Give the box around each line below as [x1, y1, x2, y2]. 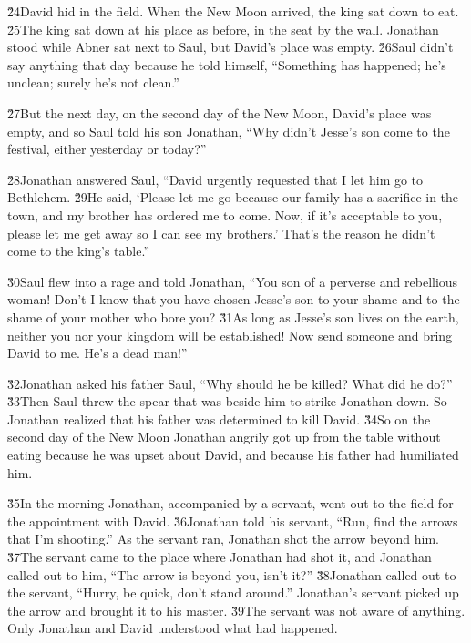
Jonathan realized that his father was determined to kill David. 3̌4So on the [7, 409, 431, 428]
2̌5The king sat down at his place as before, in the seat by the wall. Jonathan [7, 19, 439, 38]
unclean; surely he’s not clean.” [7, 73, 179, 92]
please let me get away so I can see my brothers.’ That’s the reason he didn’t [7, 223, 435, 242]
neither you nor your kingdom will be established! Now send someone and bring [7, 325, 453, 344]
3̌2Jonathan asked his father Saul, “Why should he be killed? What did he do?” [7, 373, 453, 393]
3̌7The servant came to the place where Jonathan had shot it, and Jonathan [7, 547, 432, 566]
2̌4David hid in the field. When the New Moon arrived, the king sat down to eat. [7, 2, 459, 20]
